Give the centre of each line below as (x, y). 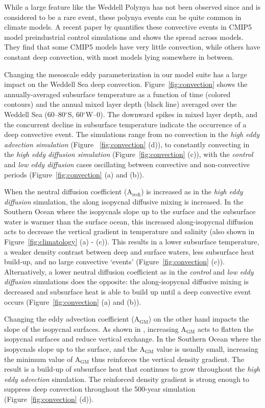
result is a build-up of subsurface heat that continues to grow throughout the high (132, 369)
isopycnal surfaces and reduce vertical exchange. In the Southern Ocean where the (132, 339)
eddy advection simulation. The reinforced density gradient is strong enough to (127, 379)
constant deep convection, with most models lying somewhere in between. (119, 56)
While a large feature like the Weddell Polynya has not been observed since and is (132, 7)
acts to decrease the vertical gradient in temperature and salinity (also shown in (129, 231)
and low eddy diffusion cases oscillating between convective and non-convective (127, 164)
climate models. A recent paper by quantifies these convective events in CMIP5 (128, 27)
